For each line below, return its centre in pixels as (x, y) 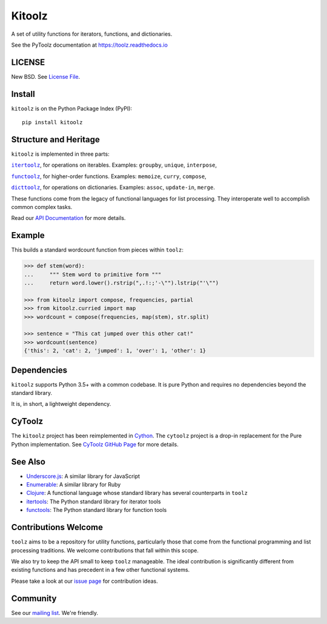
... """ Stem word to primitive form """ (93, 274)
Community (34, 598)
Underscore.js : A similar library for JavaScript (83, 476)
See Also (28, 461)
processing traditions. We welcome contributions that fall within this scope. (105, 550)
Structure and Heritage (55, 139)
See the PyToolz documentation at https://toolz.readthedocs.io (89, 45)
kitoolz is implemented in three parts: (60, 154)
